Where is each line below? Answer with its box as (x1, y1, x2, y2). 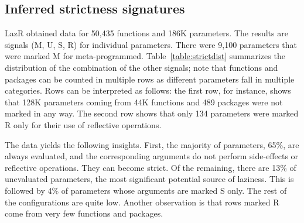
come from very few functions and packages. (5, 207, 163, 219)
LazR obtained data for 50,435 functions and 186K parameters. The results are (5, 27, 288, 39)
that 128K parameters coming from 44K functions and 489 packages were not (5, 95, 283, 108)
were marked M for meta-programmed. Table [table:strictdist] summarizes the (5, 50, 285, 62)
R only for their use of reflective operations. (5, 118, 162, 131)
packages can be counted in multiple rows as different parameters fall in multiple (5, 73, 295, 85)
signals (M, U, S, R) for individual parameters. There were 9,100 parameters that (5, 38, 297, 50)
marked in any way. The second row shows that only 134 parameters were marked (5, 107, 299, 119)
